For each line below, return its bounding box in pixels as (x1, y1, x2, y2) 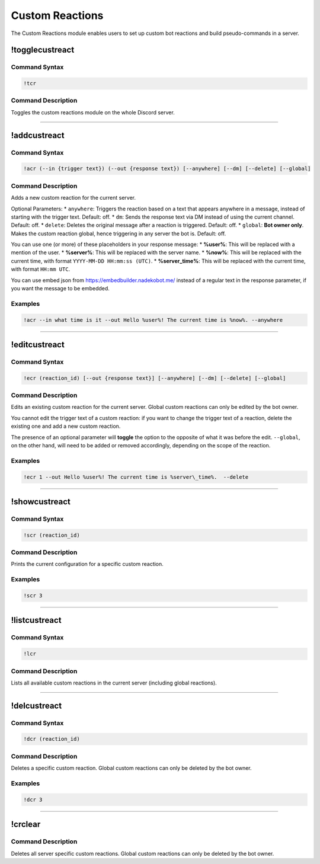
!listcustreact (11, 615, 62, 625)
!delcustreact (11, 700, 62, 711)
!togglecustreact (11, 45, 75, 55)
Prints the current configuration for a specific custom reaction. (11, 561, 164, 568)
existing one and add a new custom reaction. (11, 423, 121, 430)
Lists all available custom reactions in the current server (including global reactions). (11, 679, 217, 686)
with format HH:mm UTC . (11, 265, 71, 273)
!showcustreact (11, 497, 71, 507)
